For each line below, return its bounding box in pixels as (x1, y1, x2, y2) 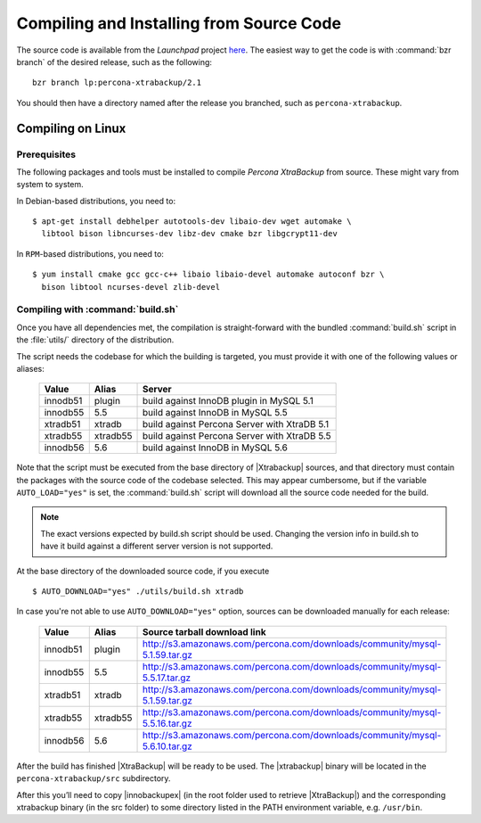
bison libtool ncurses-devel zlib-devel (41, 282, 221, 292)
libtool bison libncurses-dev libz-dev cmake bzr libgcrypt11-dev (41, 228, 338, 239)
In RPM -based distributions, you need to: (16, 248, 165, 259)
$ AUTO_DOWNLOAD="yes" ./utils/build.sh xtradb (32, 587, 244, 597)
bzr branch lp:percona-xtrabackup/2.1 (32, 78, 202, 88)
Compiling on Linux (16, 120, 126, 136)
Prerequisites (16, 148, 76, 160)
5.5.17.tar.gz (142, 671, 192, 684)
